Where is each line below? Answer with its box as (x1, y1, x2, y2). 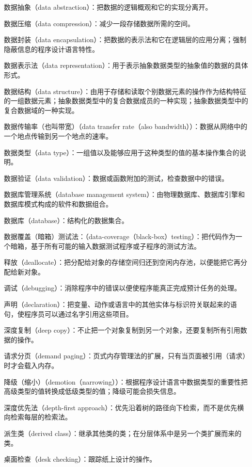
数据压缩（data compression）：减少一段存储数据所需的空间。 (4, 18, 194, 28)
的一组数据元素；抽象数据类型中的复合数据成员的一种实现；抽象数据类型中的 (4, 96, 248, 106)
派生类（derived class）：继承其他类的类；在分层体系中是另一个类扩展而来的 (4, 428, 242, 438)
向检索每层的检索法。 (4, 412, 72, 422)
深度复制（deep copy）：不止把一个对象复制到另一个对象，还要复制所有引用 (4, 325, 240, 335)
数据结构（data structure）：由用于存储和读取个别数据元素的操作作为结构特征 (4, 86, 247, 96)
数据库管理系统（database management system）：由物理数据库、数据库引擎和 (4, 189, 245, 199)
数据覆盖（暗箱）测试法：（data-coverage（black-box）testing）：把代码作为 (4, 231, 236, 242)
